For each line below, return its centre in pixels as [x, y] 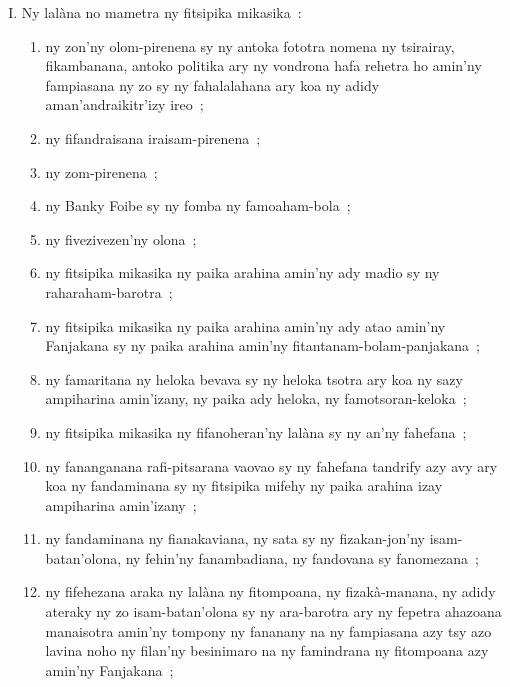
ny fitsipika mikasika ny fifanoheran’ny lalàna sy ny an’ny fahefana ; [256, 431]
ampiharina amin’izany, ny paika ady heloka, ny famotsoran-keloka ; [256, 398]
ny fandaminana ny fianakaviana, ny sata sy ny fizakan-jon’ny [235, 538]
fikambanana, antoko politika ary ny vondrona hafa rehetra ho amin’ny [263, 65]
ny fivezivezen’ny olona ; [121, 238]
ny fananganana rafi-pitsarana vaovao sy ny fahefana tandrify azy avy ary [271, 465]
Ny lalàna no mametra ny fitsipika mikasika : [161, 12]
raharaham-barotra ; [109, 291]
